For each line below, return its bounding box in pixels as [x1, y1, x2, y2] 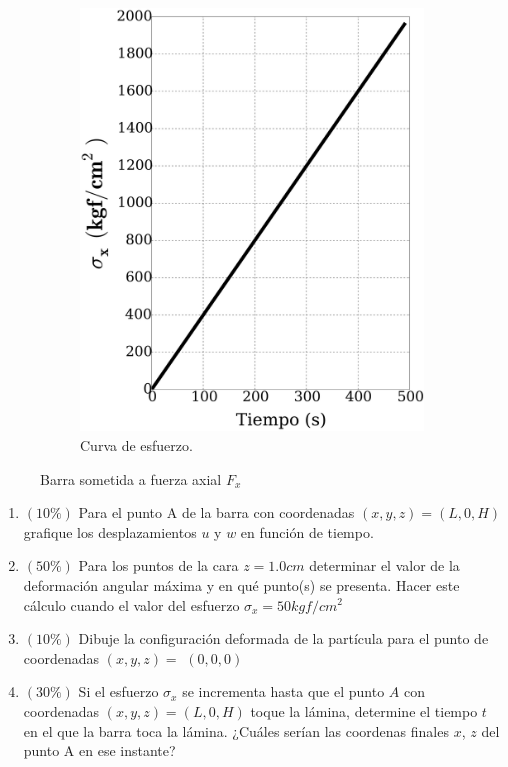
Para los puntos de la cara [78, 555, 239, 576]
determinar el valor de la [309, 555, 460, 576]
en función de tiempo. [240, 521, 374, 542]
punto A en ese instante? [23, 740, 176, 761]
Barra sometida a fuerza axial [40, 468, 222, 489]
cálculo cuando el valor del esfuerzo [23, 594, 240, 615]
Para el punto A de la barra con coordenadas [78, 502, 355, 523]
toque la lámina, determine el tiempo [250, 700, 478, 721]
